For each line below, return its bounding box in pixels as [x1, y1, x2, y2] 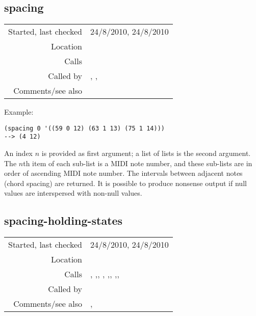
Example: [4, 107, 34, 117]
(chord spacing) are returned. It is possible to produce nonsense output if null [4, 177, 247, 188]
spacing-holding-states [4, 213, 123, 228]
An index [4, 148, 33, 159]
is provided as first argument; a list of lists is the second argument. [41, 148, 251, 159]
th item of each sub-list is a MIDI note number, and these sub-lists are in [23, 157, 252, 168]
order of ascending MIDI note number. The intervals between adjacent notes [4, 168, 243, 178]
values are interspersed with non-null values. [4, 188, 142, 198]
